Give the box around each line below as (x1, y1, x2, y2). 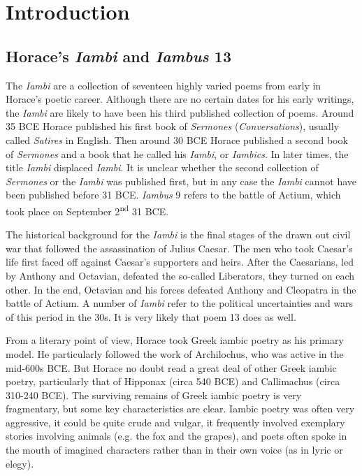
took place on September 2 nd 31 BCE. (6, 201, 169, 218)
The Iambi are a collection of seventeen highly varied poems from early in (6, 78, 321, 92)
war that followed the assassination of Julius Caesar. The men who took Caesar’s (6, 240, 353, 255)
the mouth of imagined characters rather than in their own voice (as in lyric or (6, 442, 343, 457)
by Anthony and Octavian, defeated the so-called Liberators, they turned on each (6, 268, 355, 282)
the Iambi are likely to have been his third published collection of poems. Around (6, 105, 354, 120)
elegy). (6, 456, 34, 470)
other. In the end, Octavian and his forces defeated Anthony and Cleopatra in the (6, 282, 356, 296)
